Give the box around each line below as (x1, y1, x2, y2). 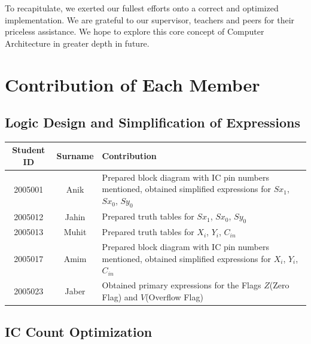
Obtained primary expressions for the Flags (102, 279, 261, 291)
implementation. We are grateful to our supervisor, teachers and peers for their (5, 13, 295, 26)
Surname (56, 150, 94, 162)
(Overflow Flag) (145, 290, 203, 303)
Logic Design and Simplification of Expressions (5, 113, 301, 132)
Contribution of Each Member (5, 72, 260, 96)
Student (12, 144, 45, 156)
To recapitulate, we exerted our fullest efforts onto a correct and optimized (5, 2, 279, 14)
